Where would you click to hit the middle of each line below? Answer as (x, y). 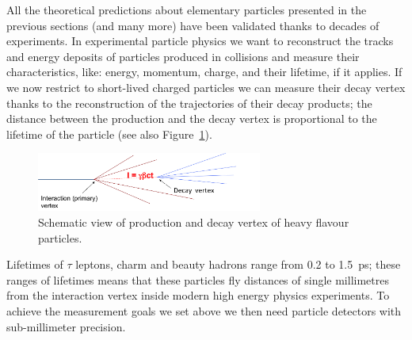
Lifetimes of (35, 264)
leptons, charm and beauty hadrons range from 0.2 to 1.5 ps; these (238, 264)
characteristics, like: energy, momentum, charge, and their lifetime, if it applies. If (204, 72)
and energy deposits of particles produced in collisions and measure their (183, 56)
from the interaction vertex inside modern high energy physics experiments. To (198, 295)
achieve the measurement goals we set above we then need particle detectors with (204, 310)
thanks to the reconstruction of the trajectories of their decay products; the (189, 103)
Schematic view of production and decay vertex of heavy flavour (194, 222)
